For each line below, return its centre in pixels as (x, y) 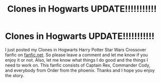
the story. (15, 75)
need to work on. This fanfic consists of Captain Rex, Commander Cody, (78, 65)
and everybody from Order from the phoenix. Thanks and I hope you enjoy (80, 70)
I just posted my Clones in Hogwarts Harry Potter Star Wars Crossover (76, 50)
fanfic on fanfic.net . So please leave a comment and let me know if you (76, 55)
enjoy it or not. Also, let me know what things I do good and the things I (77, 60)
